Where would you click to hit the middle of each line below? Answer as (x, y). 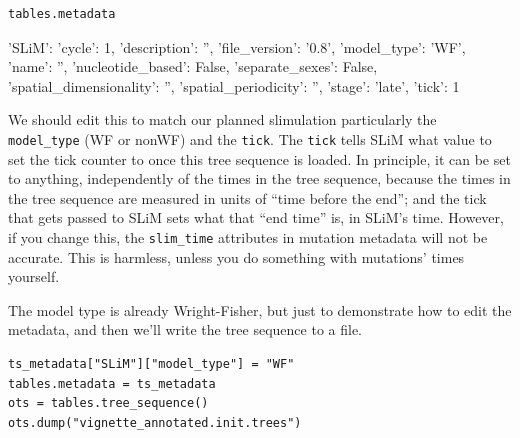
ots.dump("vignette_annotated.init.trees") (155, 422)
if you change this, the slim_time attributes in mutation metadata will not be (248, 237)
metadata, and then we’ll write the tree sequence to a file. (185, 329)
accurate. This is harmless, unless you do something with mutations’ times (236, 256)
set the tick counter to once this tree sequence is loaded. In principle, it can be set (259, 158)
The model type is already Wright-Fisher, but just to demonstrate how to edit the (260, 309)
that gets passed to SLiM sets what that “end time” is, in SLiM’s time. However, (256, 217)
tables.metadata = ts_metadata (112, 383)
